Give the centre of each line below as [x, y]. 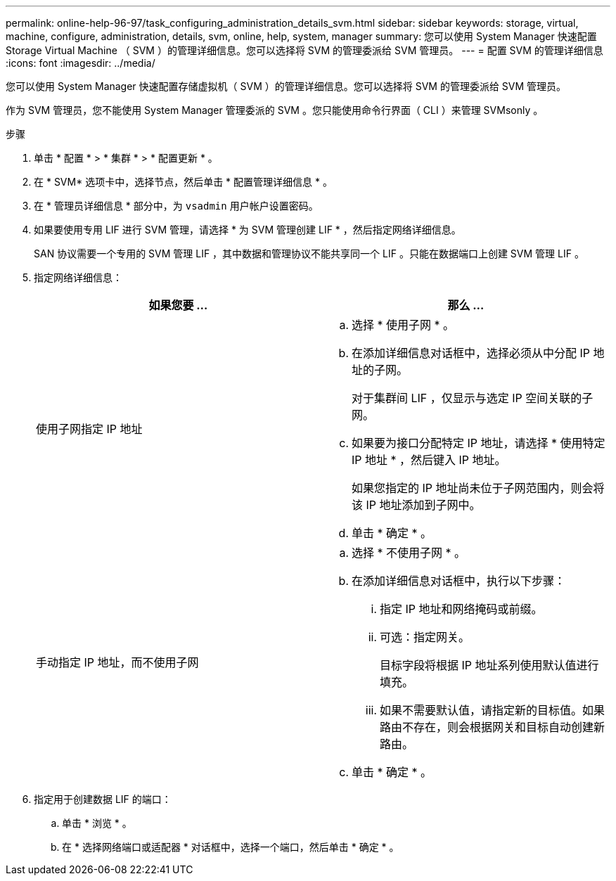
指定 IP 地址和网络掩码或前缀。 [461, 609]
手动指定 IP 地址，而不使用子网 [117, 662]
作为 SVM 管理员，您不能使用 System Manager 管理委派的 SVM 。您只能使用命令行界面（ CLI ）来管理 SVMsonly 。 [275, 110]
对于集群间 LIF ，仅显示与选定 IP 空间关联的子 [473, 398]
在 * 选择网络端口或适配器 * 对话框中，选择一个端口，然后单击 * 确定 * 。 [231, 847]
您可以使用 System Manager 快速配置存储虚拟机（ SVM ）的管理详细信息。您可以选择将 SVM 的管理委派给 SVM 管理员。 [286, 86]
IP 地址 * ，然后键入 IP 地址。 [429, 460]
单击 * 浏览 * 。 [97, 823]
